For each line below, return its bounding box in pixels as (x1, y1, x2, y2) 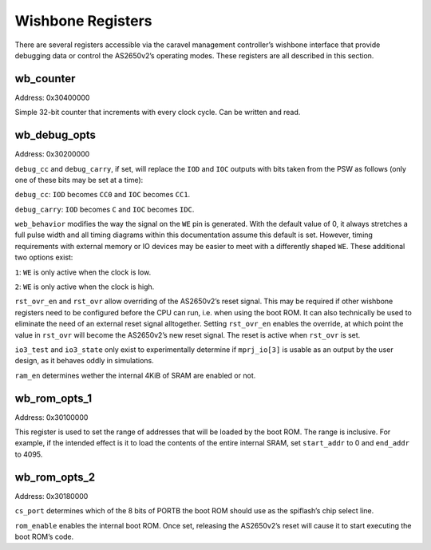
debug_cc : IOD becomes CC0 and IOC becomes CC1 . (14, 190, 191, 200)
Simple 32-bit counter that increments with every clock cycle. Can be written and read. (14, 108, 301, 117)
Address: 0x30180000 (14, 491, 89, 501)
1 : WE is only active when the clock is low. (14, 267, 152, 277)
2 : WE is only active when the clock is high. (14, 282, 155, 291)
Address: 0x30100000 (14, 412, 89, 422)
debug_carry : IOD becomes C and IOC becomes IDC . (14, 204, 195, 214)
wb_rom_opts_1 (14, 391, 93, 405)
